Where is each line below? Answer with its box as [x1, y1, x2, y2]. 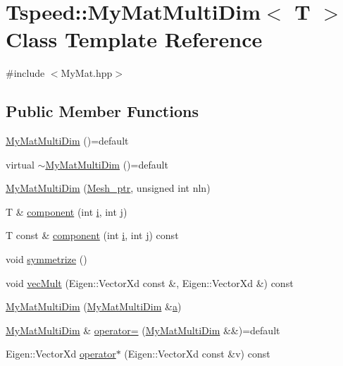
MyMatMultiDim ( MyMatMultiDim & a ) [6, 299, 182, 314]
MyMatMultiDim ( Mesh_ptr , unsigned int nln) [6, 181, 211, 195]
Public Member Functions [6, 100, 199, 122]
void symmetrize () [6, 252, 87, 267]
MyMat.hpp [61, 66, 113, 80]
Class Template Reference [6, 25, 263, 54]
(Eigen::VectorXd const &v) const [124, 346, 270, 361]
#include [6, 66, 45, 80]
